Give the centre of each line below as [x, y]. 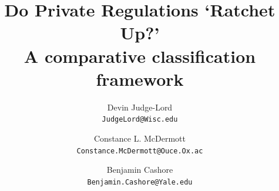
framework [140, 78]
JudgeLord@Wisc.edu [140, 120]
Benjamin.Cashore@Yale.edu [140, 182]
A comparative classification [140, 56]
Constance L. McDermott [140, 138]
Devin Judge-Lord [140, 107]
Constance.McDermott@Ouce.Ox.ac [140, 151]
